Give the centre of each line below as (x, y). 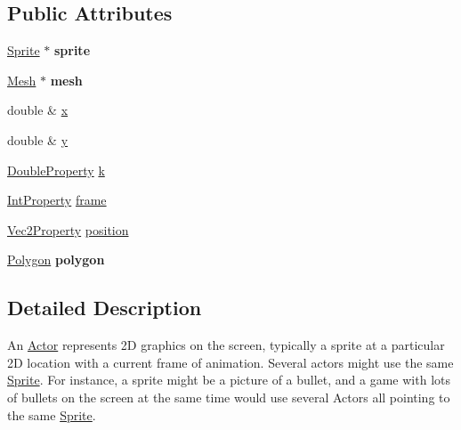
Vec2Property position (68, 229)
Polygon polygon (56, 260)
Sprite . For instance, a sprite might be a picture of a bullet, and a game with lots (229, 380)
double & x (38, 110)
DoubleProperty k (56, 170)
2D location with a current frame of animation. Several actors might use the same (230, 362)
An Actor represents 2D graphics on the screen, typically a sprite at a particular (226, 345)
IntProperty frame (57, 200)
